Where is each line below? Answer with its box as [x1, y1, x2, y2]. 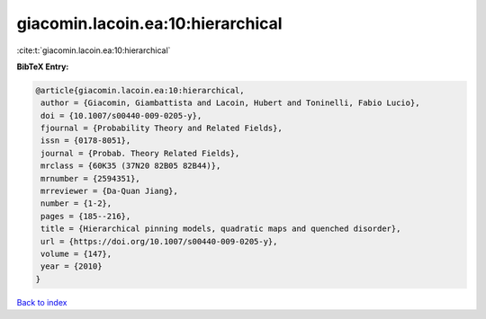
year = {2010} [40, 261, 103, 271]
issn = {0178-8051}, [40, 136, 131, 146]
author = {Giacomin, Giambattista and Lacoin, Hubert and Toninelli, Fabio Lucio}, [40, 98, 420, 108]
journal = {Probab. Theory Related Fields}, [40, 148, 240, 158]
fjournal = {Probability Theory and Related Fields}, [40, 123, 283, 134]
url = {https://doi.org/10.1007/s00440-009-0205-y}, [40, 236, 278, 246]
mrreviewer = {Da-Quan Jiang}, [40, 186, 179, 197]
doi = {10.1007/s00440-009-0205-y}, [40, 111, 202, 120]
